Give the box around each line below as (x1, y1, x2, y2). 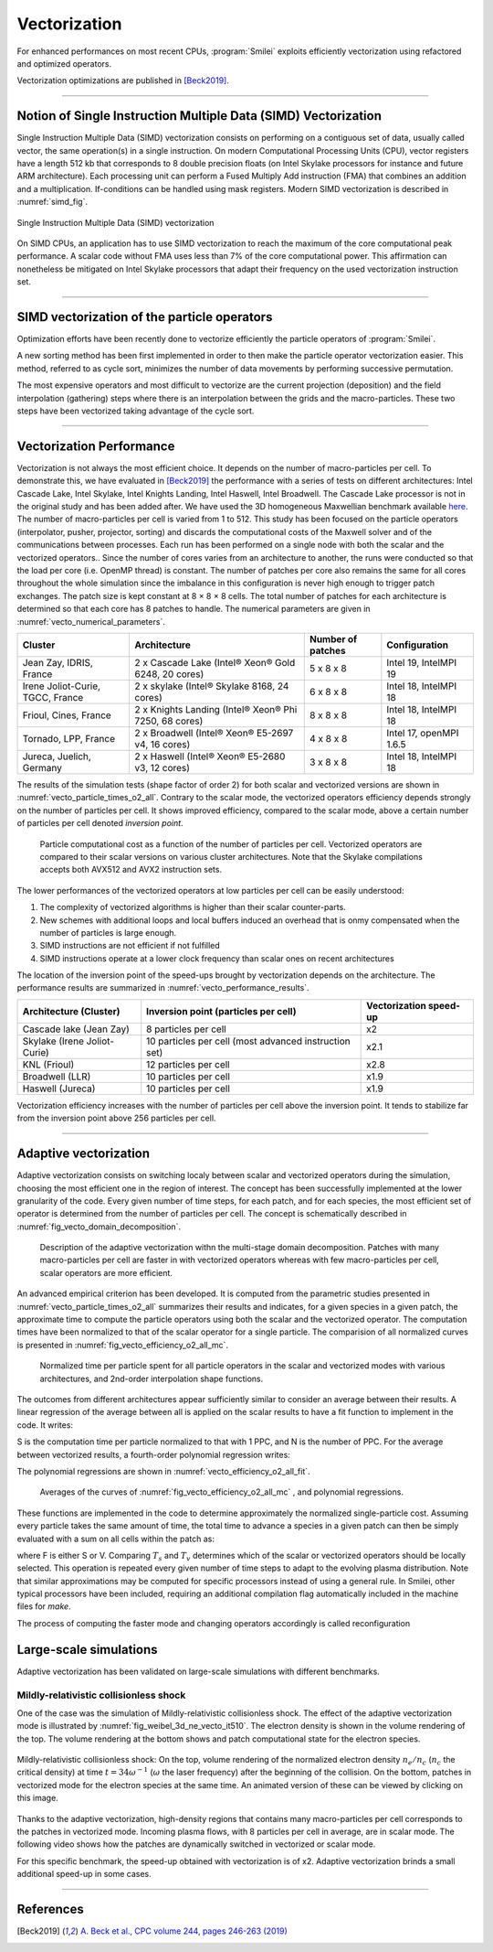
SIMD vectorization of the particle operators (16, 309, 273, 325)
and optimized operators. (16, 58, 112, 69)
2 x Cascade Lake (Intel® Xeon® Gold (134, 656, 296, 669)
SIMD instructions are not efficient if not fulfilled (39, 940, 221, 951)
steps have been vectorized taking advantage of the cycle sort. (16, 405, 255, 416)
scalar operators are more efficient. (39, 1267, 173, 1278)
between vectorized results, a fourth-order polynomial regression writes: (16, 1449, 291, 1460)
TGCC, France (22, 691, 84, 703)
